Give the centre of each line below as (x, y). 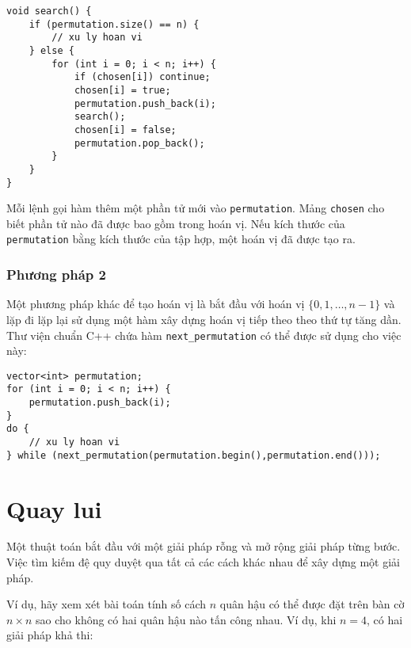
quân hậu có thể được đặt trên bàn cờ (312, 604)
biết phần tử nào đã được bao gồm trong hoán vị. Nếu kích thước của (176, 223)
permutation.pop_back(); (139, 143)
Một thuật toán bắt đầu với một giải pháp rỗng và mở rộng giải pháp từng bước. (204, 546)
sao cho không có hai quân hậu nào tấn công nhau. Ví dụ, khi (186, 619)
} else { (51, 50)
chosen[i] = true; (122, 90)
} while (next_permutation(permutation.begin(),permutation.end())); (194, 455)
